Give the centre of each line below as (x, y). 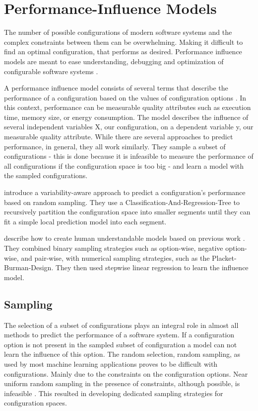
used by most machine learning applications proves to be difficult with (111, 363)
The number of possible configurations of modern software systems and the (118, 32)
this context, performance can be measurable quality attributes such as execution (128, 107)
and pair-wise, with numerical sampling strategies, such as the (115, 257)
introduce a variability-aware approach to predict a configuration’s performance (125, 192)
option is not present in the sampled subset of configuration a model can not (121, 344)
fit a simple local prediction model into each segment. (85, 221)
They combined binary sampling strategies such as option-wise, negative (114, 248)
